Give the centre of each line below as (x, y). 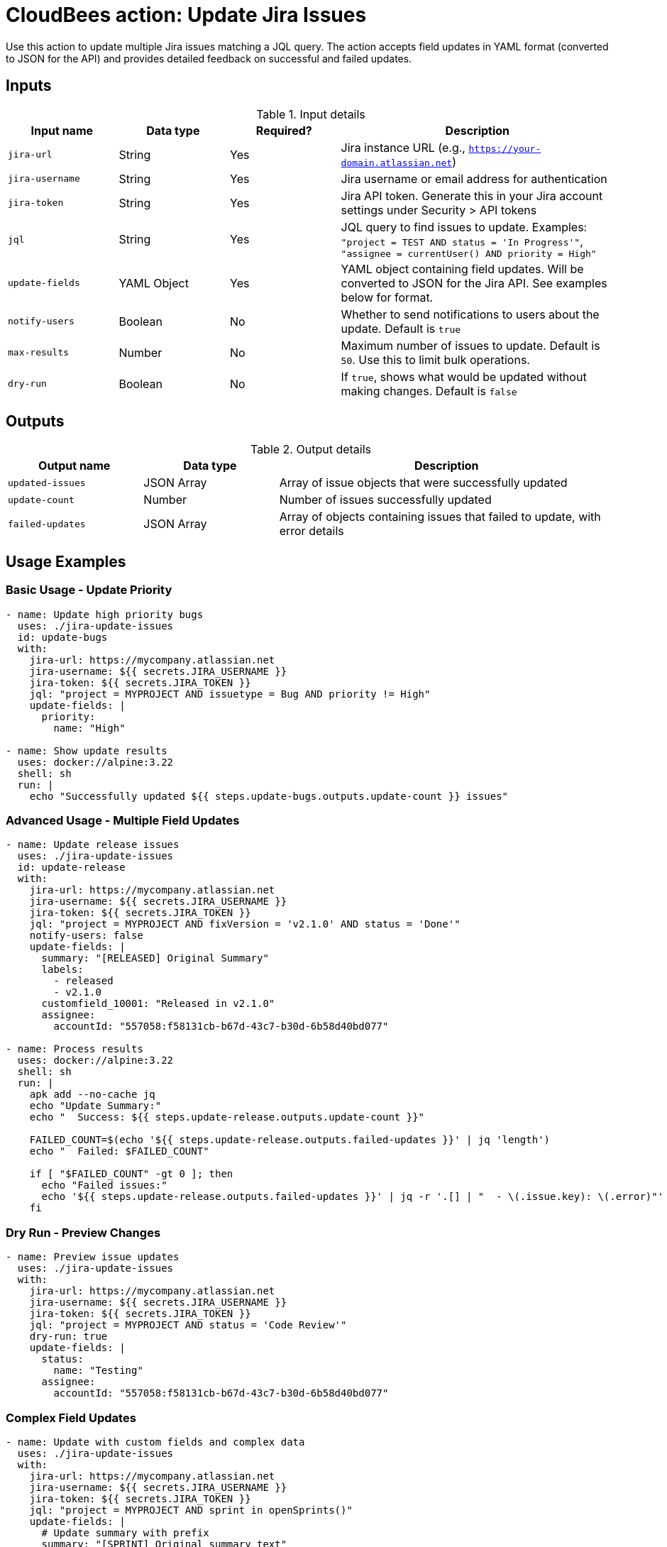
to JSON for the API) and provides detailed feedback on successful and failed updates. (209, 58)
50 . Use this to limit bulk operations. (435, 359)
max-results (39, 353)
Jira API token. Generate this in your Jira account (472, 196)
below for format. (387, 297)
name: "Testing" (98, 1371)
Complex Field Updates (71, 1417)
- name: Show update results (87, 750)
